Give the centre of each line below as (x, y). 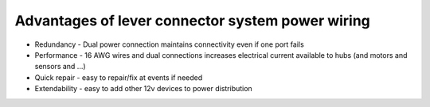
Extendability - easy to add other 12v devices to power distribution (143, 89)
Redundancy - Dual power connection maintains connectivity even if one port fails (169, 44)
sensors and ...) (61, 67)
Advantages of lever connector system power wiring (192, 21)
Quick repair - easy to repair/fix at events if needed (119, 77)
